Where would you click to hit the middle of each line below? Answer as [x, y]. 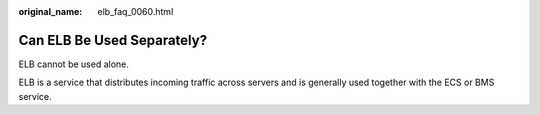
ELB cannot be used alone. [74, 64]
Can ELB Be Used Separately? [113, 40]
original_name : [50, 11]
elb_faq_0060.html [135, 11]
